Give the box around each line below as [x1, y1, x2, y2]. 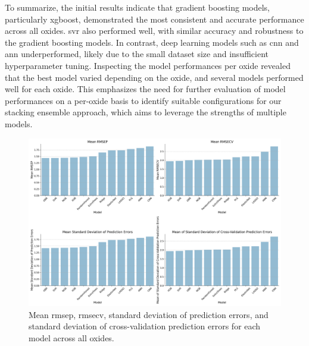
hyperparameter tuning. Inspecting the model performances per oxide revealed [5, 59, 291, 71]
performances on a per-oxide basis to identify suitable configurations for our [5, 94, 282, 106]
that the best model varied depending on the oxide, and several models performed [5, 71, 304, 83]
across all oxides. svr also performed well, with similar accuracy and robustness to [5, 24, 304, 37]
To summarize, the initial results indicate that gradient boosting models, [5, 1, 270, 13]
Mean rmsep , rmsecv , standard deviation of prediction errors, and [29, 308, 269, 320]
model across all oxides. [29, 331, 114, 344]
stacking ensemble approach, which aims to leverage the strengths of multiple [5, 106, 286, 118]
